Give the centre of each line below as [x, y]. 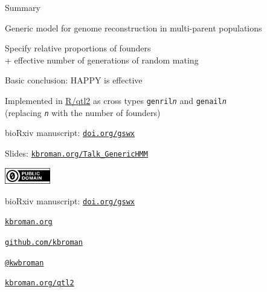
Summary [23, 7]
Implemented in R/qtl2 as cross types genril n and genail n [116, 100]
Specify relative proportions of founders [78, 48]
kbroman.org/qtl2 [40, 283]
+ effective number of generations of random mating [102, 60]
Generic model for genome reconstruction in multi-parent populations [133, 28]
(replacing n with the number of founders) [83, 112]
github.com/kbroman [44, 242]
